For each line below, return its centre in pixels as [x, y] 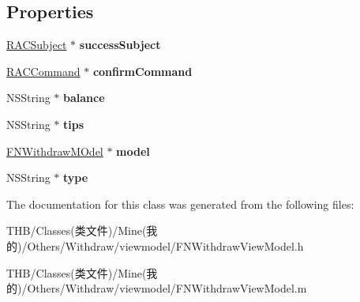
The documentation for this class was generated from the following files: [180, 204]
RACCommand [43, 71]
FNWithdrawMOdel [55, 151]
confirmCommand [142, 71]
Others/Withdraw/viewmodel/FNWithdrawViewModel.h [165, 245]
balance [84, 98]
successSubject [120, 45]
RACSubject [37, 45]
